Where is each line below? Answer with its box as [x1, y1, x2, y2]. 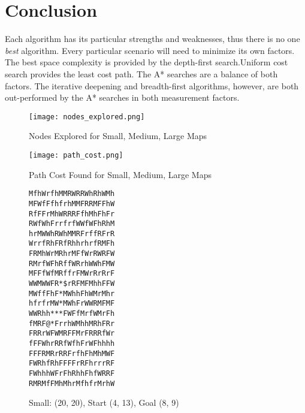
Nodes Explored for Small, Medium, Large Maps [29, 129, 207, 142]
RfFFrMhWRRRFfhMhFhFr [29, 209, 115, 218]
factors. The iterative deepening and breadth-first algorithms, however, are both [5, 79, 299, 92]
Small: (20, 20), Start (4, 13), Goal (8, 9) [29, 396, 179, 409]
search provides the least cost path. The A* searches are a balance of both [5, 67, 278, 80]
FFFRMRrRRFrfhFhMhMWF [29, 349, 115, 358]
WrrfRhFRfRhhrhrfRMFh [29, 239, 115, 248]
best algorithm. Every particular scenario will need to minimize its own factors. [5, 44, 295, 56]
